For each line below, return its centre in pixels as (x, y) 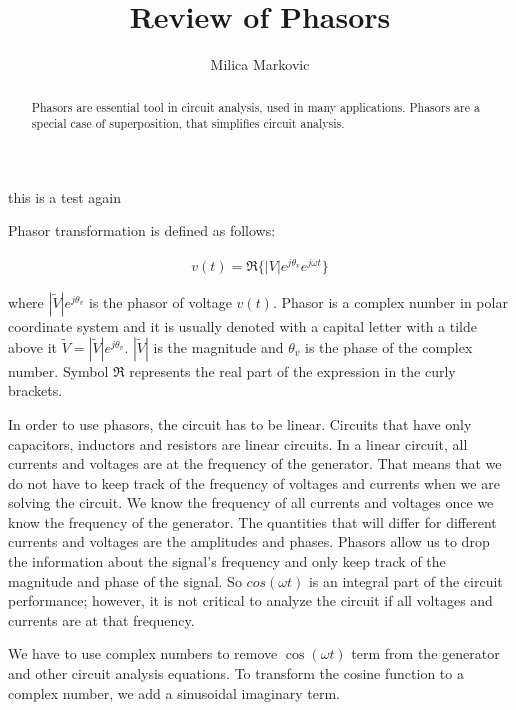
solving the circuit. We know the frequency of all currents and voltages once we (251, 502)
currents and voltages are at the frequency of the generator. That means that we (255, 463)
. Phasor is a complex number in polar (390, 302)
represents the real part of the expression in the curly (292, 370)
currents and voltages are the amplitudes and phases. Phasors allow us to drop (249, 541)
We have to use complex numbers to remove (143, 653)
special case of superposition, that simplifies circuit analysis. (188, 123)
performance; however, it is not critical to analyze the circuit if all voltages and (250, 600)
